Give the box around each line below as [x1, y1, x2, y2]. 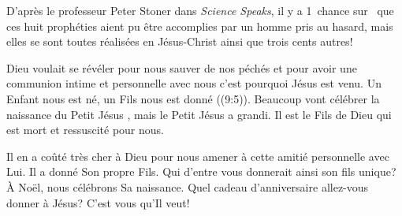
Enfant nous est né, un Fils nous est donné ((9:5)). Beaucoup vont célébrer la [6, 90, 380, 106]
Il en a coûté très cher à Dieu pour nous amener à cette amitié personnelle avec [6, 147, 389, 164]
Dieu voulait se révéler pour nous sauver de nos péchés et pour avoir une [6, 59, 357, 76]
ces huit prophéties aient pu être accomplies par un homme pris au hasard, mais [6, 17, 393, 34]
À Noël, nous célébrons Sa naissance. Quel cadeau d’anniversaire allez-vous [6, 178, 369, 195]
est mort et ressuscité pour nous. [6, 121, 164, 138]
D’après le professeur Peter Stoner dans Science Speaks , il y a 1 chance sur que [6, 2, 394, 18]
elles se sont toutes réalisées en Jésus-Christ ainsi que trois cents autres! [6, 33, 353, 50]
